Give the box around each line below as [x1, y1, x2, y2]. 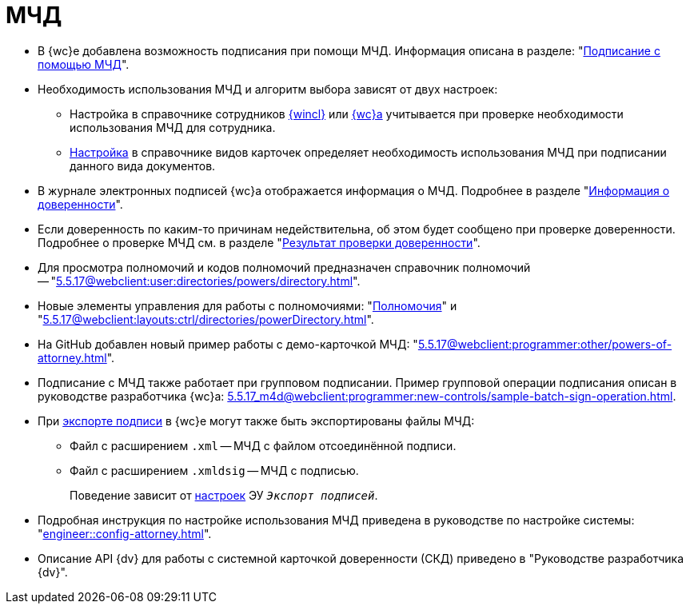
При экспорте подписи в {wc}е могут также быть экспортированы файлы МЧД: [38, 413, 475, 428]
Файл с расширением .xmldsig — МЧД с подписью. [70, 463, 359, 477]
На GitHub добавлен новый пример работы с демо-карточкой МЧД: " [38, 337, 418, 351]
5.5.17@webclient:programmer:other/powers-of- [417, 337, 672, 351]
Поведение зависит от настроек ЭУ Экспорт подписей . [70, 488, 378, 502]
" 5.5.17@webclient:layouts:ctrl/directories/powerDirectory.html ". [38, 312, 374, 326]
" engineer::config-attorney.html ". [38, 526, 212, 540]
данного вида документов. [70, 158, 216, 173]
